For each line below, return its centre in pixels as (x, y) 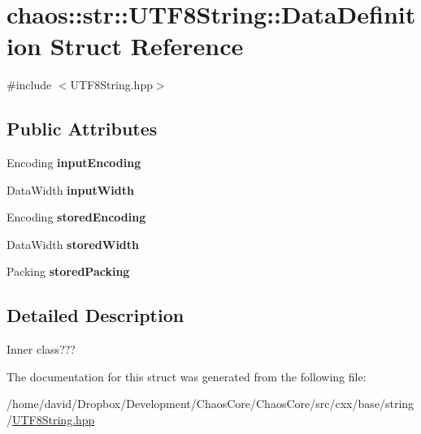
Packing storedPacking (68, 271)
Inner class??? (41, 349)
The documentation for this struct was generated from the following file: (187, 376)
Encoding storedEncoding (76, 217)
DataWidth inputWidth (70, 189)
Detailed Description (95, 315)
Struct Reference (147, 46)
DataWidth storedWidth (73, 244)
